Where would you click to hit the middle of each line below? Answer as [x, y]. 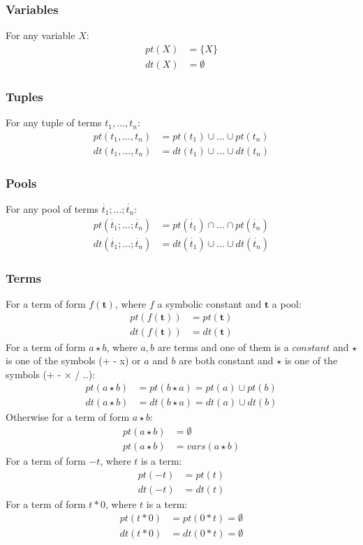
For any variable [40, 35]
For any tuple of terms [54, 122]
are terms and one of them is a [223, 346]
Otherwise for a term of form [68, 417]
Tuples [24, 96]
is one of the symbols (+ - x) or [73, 360]
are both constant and [226, 360]
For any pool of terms [52, 208]
